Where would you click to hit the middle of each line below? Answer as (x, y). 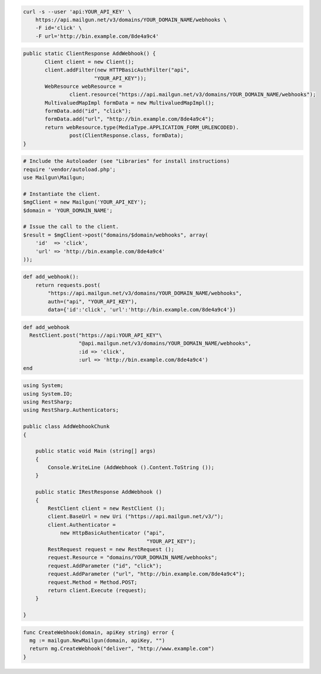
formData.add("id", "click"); (88, 111)
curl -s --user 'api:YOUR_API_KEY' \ (77, 11)
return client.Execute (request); (97, 590)
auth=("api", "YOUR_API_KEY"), (92, 301)
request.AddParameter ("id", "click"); (105, 566)
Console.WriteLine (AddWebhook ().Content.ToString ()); (131, 468)
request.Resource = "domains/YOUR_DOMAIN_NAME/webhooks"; (132, 557)
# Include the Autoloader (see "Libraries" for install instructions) (127, 161)
